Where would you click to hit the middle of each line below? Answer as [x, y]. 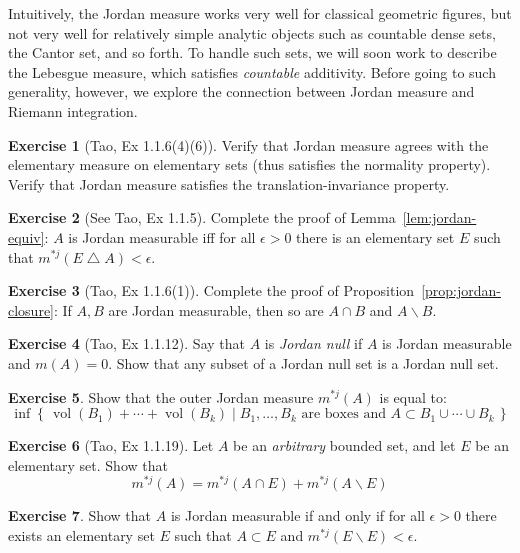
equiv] [26, 236]
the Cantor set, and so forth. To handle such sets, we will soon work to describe [252, 52]
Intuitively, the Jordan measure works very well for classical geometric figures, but [260, 13]
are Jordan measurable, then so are [216, 309]
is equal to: [413, 396]
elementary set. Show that [88, 464]
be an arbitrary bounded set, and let [344, 445]
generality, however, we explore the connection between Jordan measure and [241, 91]
